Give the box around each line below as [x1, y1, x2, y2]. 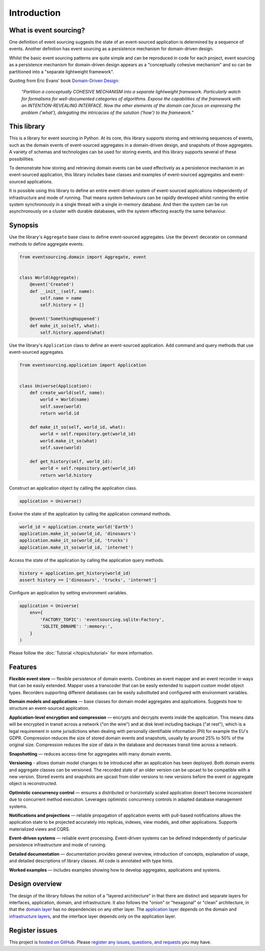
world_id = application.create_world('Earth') [19, 524, 133, 530]
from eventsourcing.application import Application [19, 363, 147, 368]
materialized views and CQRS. [9, 826, 70, 832]
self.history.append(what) [40, 330, 105, 335]
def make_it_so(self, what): [29, 323, 100, 329]
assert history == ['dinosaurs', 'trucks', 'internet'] [19, 577, 157, 583]
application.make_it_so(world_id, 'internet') [19, 544, 133, 550]
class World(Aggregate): [19, 275, 79, 280]
